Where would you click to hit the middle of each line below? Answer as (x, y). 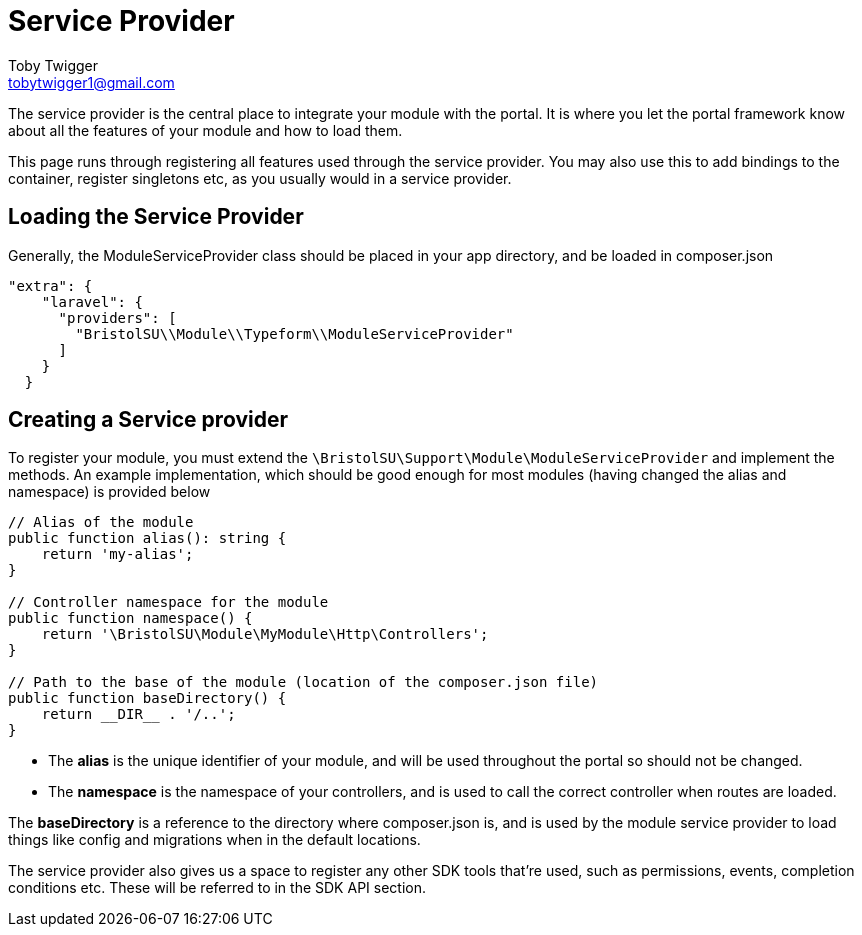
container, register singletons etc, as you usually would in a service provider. (260, 178)
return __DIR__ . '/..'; (138, 714)
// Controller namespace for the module (168, 602)
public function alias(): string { (147, 538)
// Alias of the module (101, 522)
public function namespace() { (130, 618)
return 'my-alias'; (117, 554)
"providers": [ (117, 317)
